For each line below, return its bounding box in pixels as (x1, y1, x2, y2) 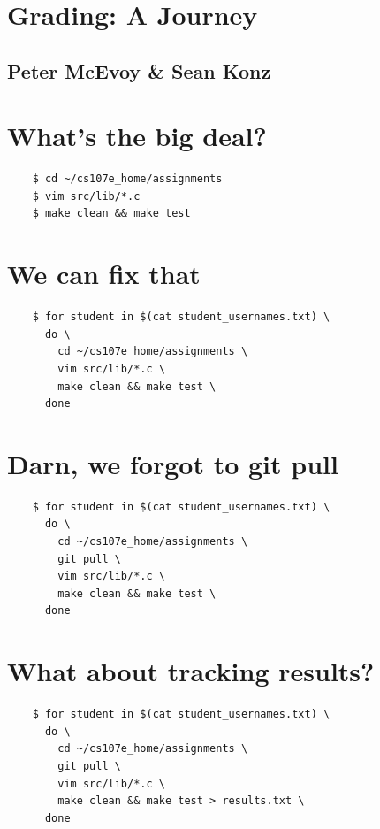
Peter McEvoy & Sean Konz (7, 57, 271, 84)
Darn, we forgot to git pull (7, 445, 338, 481)
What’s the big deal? (7, 118, 267, 154)
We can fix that (7, 256, 201, 292)
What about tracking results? (7, 653, 375, 689)
